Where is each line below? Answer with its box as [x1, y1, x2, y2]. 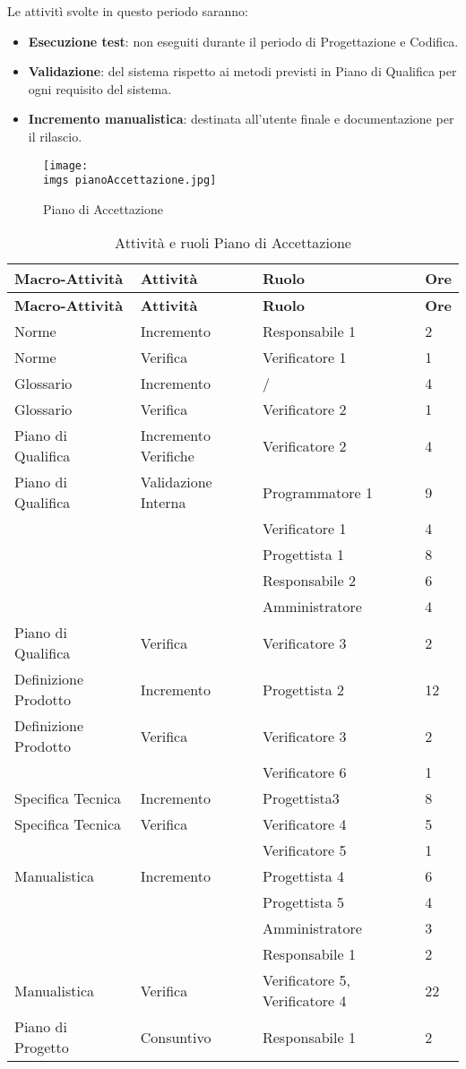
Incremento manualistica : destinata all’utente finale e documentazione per [28, 109, 454, 128]
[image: [43, 159, 89, 172]
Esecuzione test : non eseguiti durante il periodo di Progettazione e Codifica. [28, 31, 459, 50]
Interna [140, 492, 186, 513]
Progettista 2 [262, 678, 345, 700]
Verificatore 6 [262, 762, 347, 783]
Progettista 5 [262, 892, 345, 913]
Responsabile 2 [262, 570, 356, 591]
